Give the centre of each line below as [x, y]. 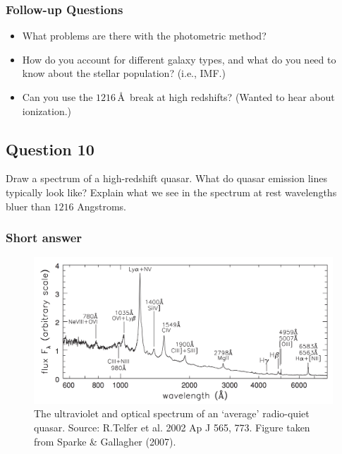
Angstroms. [102, 206]
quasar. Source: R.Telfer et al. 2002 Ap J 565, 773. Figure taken [172, 428]
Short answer [44, 238]
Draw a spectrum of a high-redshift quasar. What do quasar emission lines [166, 178]
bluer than [28, 206]
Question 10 [50, 149]
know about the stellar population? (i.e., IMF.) [124, 73]
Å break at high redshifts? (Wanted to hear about [226, 97]
